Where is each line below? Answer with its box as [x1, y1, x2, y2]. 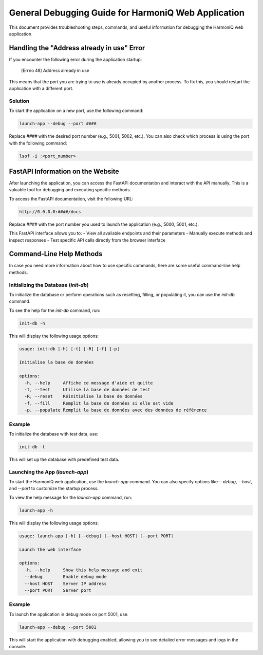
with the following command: [9, 140, 67, 146]
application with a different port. [9, 86, 74, 91]
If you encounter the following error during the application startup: [9, 56, 142, 62]
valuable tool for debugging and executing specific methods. [9, 187, 131, 193]
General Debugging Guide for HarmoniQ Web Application [9, 7, 245, 18]
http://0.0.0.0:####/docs [19, 209, 81, 214]
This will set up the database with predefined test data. [9, 456, 119, 462]
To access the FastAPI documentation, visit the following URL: [9, 196, 133, 201]
